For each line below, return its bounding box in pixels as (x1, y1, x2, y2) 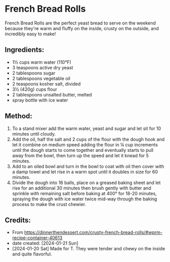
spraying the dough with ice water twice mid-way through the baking (12, 196, 157, 202)
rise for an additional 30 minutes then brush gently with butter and (12, 185, 151, 191)
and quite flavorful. (12, 251, 52, 257)
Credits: (5, 216, 31, 224)
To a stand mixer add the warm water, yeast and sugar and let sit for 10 (12, 125, 161, 132)
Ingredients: (5, 45, 44, 54)
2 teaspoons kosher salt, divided (12, 81, 81, 87)
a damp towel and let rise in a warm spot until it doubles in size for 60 (12, 169, 158, 175)
